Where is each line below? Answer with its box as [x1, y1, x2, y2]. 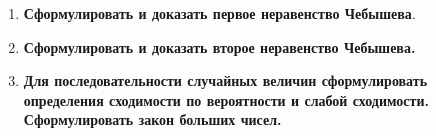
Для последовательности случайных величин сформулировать [23, 70, 428, 91]
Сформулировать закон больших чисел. [23, 109, 282, 130]
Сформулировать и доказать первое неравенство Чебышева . [23, 3, 416, 23]
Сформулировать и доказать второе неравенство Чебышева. [23, 36, 416, 57]
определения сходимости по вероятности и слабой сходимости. [23, 89, 429, 110]
